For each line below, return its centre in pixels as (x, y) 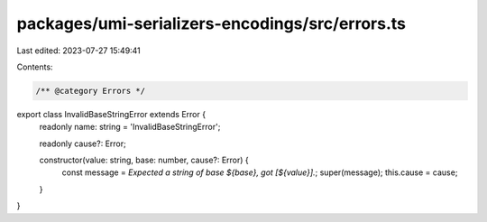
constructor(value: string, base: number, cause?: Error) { (144, 160)
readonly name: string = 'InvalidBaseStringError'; (130, 127)
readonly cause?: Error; (83, 143)
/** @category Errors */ (91, 91)
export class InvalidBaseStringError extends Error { (111, 114)
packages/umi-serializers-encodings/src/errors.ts (211, 23)
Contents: (35, 67)
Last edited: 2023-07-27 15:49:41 (79, 51)
